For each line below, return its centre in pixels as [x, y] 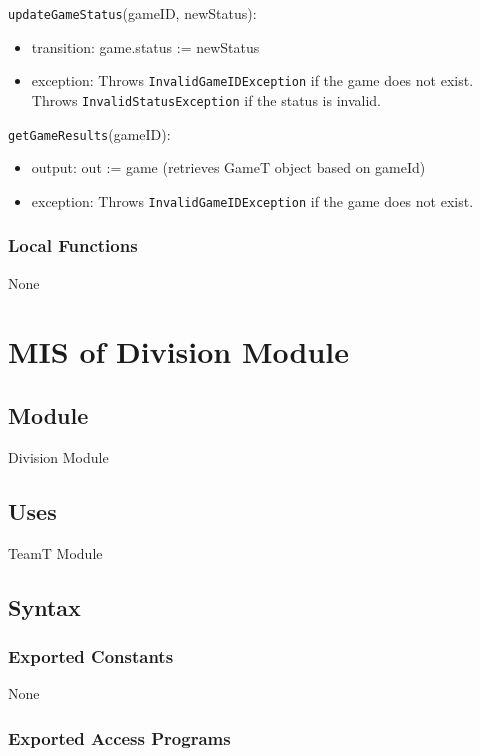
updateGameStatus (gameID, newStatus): [132, 13]
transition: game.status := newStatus [145, 46]
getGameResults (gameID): [89, 133]
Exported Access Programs [119, 737]
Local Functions [73, 245]
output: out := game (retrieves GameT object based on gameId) [228, 167]
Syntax [44, 606]
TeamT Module [55, 552]
